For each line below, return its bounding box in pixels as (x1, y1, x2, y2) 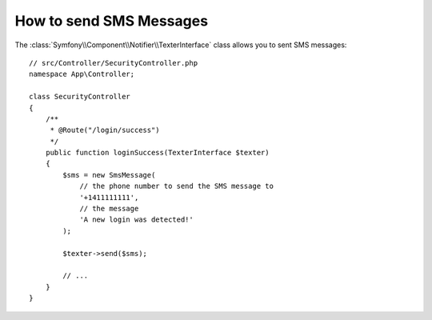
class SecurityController (29, 92, 131, 102)
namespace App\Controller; (29, 70, 135, 79)
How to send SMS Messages (14, 12, 208, 30)
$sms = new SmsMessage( (62, 170, 156, 179)
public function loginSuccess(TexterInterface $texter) (45, 148, 270, 158)
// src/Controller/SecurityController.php (29, 58, 198, 67)
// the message (79, 204, 139, 214)
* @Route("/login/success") (50, 126, 160, 135)
